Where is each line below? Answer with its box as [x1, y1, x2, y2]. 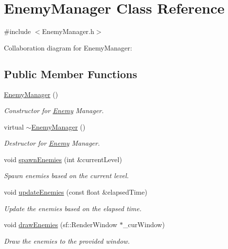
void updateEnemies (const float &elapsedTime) [4, 187, 147, 197]
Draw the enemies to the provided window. [4, 235, 130, 246]
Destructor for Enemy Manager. [4, 138, 100, 148]
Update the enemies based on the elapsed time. [4, 203, 142, 213]
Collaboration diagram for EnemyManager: [4, 42, 132, 52]
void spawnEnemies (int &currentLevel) [4, 154, 122, 164]
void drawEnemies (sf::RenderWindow [4, 219, 118, 230]
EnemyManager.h [42, 26, 94, 36]
